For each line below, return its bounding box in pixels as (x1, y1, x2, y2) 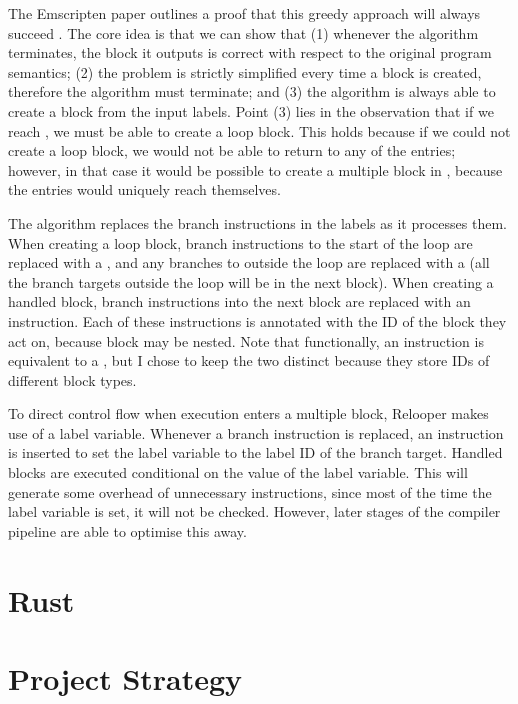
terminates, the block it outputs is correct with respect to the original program (8, 42, 492, 63)
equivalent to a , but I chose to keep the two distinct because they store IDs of (8, 350, 490, 371)
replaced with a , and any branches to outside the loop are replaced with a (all (8, 252, 490, 273)
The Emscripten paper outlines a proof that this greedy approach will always (8, 3, 481, 23)
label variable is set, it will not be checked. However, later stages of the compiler (8, 501, 501, 522)
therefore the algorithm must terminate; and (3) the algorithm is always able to (8, 81, 496, 102)
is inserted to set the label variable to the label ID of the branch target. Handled (8, 442, 503, 463)
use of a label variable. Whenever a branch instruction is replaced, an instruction (8, 422, 504, 443)
